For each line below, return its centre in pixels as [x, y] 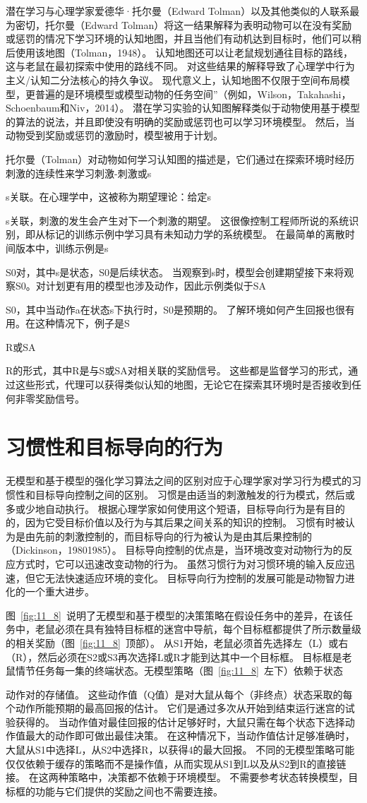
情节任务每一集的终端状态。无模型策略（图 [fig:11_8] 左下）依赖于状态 [179, 671]
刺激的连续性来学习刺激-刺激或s [79, 173]
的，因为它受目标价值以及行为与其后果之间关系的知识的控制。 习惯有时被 [175, 522]
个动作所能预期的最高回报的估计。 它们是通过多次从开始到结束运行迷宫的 [175, 708]
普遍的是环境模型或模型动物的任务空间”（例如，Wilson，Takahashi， [193, 94]
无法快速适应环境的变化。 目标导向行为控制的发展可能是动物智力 [195, 577]
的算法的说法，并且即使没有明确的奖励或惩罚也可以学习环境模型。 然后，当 [180, 121]
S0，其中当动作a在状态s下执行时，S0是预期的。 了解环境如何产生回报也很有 [180, 309]
